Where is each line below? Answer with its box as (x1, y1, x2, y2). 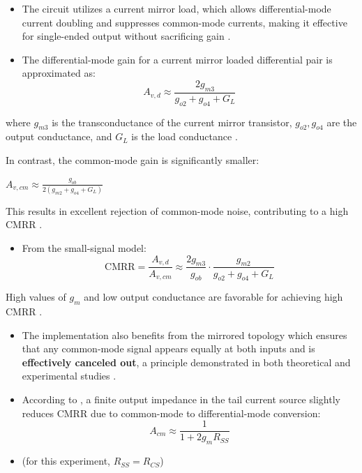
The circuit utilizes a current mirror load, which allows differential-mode (22, 1, 331, 15)
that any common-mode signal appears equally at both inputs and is (22, 341, 315, 356)
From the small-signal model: (22, 241, 146, 255)
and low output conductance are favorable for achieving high (84, 290, 343, 304)
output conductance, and (6, 129, 112, 144)
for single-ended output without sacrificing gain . (22, 29, 231, 43)
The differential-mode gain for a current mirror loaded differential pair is (22, 52, 333, 66)
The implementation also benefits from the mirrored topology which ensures (22, 327, 347, 342)
